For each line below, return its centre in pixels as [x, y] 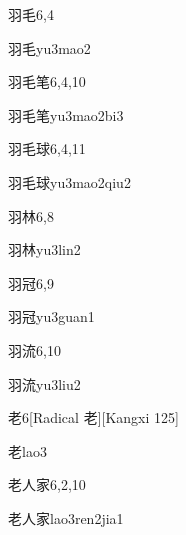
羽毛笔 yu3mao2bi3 [66, 114]
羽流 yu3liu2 [44, 383]
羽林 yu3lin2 [44, 249]
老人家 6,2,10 [47, 484]
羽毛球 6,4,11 [47, 148]
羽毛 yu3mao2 [49, 47]
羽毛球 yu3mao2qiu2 [69, 181]
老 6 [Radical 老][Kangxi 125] [93, 417]
